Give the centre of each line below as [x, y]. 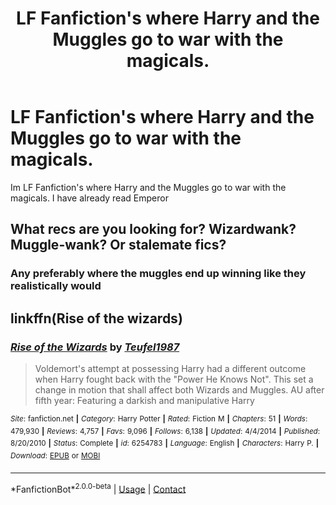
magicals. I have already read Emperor [89, 198]
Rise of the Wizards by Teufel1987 [95, 347]
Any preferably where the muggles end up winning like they [158, 274]
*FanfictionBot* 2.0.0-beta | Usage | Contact [98, 488]
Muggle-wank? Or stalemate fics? [118, 245]
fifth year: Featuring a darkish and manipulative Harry [144, 400]
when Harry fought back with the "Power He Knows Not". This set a [174, 379]
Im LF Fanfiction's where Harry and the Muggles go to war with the [148, 187]
